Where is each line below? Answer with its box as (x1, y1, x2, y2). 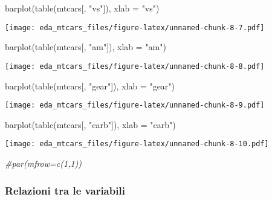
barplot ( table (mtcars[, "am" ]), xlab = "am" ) (5, 40, 166, 53)
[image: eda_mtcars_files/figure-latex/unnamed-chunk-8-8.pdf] (5, 62, 265, 71)
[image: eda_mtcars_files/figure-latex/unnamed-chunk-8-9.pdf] (5, 101, 265, 110)
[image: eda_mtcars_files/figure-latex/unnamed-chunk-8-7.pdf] (5, 23, 265, 32)
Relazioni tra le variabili (5, 182, 125, 198)
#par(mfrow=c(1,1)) (5, 157, 82, 169)
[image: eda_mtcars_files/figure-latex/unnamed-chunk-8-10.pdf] (5, 140, 269, 149)
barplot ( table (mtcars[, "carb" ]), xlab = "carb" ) (5, 118, 176, 131)
